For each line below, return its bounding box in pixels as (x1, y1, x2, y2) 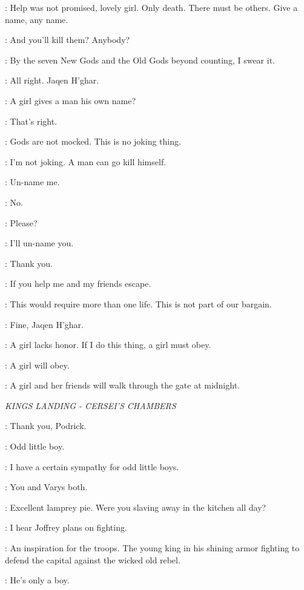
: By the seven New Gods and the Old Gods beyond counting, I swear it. (5, 53, 275, 66)
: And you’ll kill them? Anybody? (5, 33, 130, 46)
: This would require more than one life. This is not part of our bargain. (5, 297, 272, 310)
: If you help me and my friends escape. (5, 277, 151, 290)
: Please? (5, 216, 38, 229)
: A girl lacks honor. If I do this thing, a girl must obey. (5, 338, 211, 351)
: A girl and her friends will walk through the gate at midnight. (5, 379, 240, 392)
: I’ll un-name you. (5, 237, 74, 249)
